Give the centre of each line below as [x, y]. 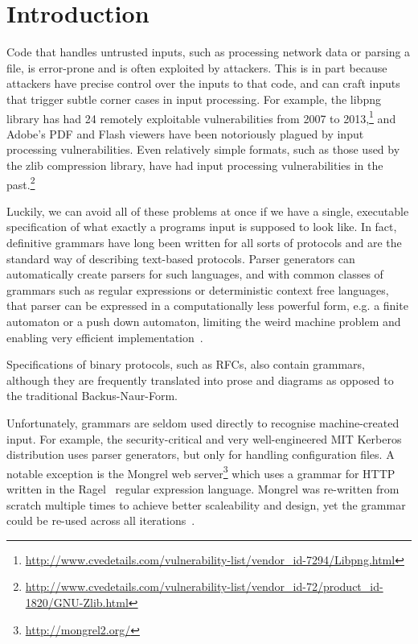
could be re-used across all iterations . [101, 520]
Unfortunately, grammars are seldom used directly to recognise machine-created [203, 422]
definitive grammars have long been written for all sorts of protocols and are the [204, 242]
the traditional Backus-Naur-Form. [92, 396]
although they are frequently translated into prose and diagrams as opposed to [200, 380]
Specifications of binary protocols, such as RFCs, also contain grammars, [186, 364]
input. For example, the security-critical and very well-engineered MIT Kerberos [204, 438]
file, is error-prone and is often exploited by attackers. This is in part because [197, 67]
